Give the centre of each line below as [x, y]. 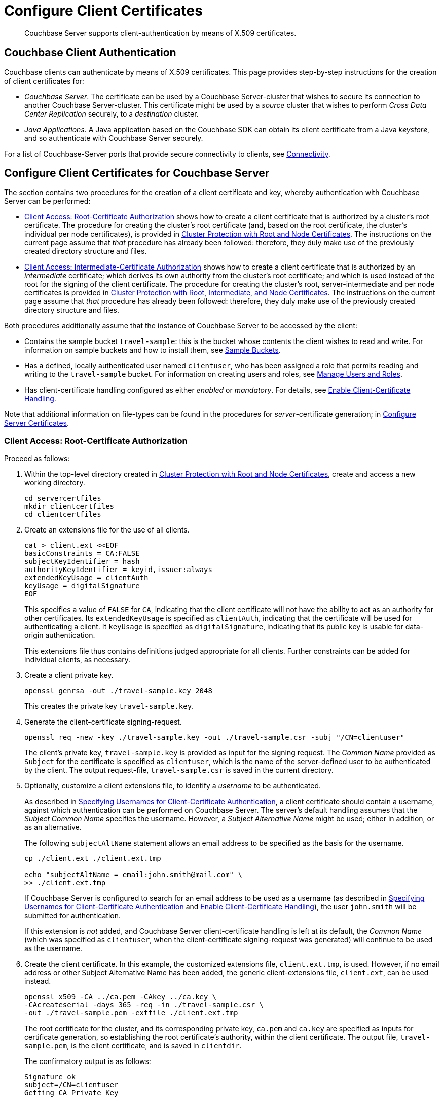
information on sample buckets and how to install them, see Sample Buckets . [153, 350]
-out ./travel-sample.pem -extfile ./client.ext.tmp [131, 1013]
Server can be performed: [47, 201]
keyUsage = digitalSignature [82, 586]
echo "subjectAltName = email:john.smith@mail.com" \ [133, 875]
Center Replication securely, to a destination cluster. [112, 113]
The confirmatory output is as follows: [88, 1061]
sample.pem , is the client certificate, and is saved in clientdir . [133, 1046]
